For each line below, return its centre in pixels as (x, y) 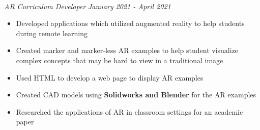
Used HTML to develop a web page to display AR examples (110, 77)
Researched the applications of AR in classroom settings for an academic (129, 111)
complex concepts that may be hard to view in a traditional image (120, 60)
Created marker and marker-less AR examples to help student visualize (127, 50)
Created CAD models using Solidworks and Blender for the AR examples (136, 95)
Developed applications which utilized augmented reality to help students (130, 23)
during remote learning (52, 33)
